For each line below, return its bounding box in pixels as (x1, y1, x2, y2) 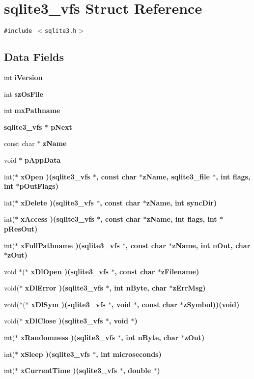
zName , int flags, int (146, 214, 217, 224)
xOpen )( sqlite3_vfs (20, 171, 90, 181)
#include (4, 28, 32, 35)
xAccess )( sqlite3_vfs (20, 214, 94, 224)
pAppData (25, 154, 61, 165)
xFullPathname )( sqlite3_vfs (20, 240, 120, 250)
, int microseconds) (96, 349, 162, 359)
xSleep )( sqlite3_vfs (20, 349, 90, 359)
